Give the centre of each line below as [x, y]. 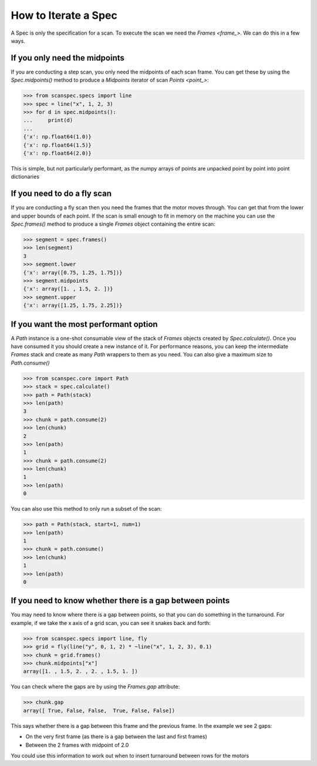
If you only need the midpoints [68, 58]
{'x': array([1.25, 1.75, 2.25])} [73, 305]
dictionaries [25, 177]
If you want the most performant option [84, 324]
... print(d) [48, 120]
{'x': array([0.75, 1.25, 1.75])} [73, 272]
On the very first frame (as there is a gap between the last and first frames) [117, 737]
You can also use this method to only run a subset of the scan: [86, 509]
